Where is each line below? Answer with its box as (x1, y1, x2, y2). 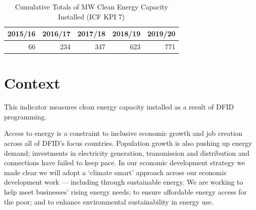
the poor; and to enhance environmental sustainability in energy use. (4, 196, 214, 207)
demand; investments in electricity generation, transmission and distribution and (4, 147, 250, 158)
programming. (4, 111, 47, 121)
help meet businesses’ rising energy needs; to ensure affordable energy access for (4, 187, 247, 197)
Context (4, 73, 61, 93)
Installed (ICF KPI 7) (58, 11, 125, 21)
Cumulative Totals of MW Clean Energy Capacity (15, 1, 168, 11)
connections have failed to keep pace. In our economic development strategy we (4, 157, 245, 168)
